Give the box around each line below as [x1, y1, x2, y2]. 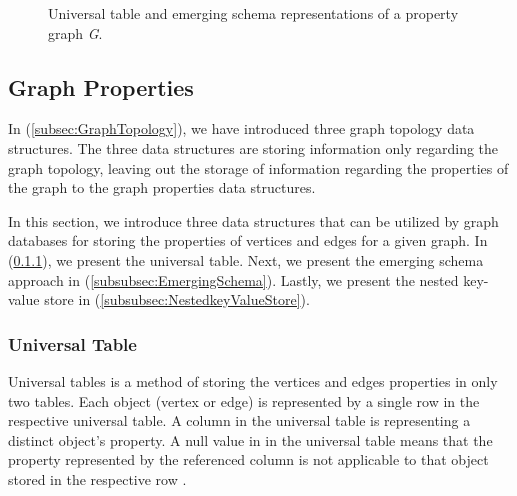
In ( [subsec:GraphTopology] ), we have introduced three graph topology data [8, 118, 475, 139]
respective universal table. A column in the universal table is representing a [8, 410, 471, 431]
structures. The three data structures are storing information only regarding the [8, 137, 499, 158]
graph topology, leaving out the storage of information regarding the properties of [8, 157, 509, 178]
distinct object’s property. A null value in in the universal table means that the [8, 429, 493, 450]
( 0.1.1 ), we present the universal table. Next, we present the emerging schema [8, 249, 484, 270]
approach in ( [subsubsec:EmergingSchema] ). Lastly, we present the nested [8, 269, 459, 290]
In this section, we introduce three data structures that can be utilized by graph [8, 210, 499, 231]
